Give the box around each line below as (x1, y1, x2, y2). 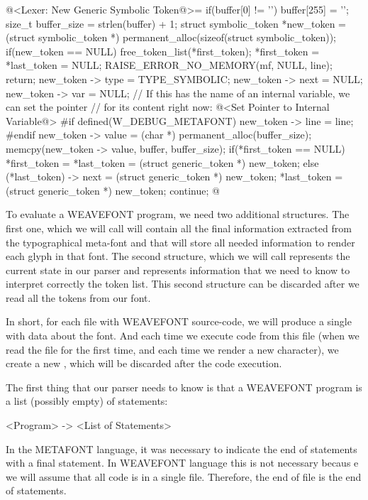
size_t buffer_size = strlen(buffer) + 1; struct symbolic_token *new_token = (6, 16, 347, 31)
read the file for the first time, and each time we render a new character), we (6, 342, 339, 357)
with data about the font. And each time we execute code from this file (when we (6, 328, 359, 343)
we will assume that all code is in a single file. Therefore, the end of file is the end (6, 469, 362, 484)
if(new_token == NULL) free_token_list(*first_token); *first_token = (6, 43, 320, 58)
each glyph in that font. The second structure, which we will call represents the (6, 249, 350, 263)
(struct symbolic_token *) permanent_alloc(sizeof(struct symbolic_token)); (6, 30, 337, 45)
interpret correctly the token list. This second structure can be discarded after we (6, 276, 359, 291)
